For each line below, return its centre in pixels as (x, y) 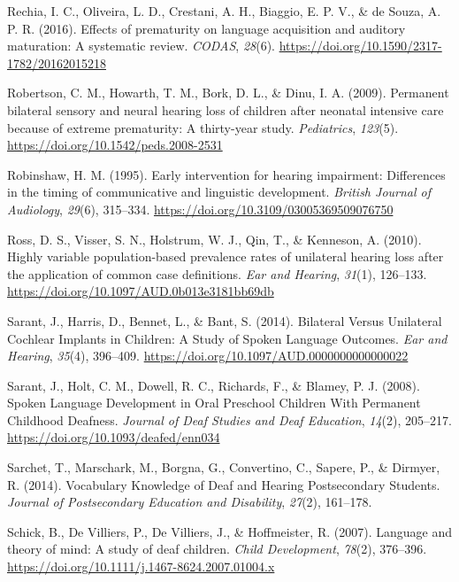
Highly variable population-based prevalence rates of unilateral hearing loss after (226, 256)
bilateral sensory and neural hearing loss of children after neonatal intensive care (226, 109)
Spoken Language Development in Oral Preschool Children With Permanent (214, 403)
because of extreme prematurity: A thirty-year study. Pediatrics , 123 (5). (203, 127)
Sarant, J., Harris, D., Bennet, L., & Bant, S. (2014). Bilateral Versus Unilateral (225, 320)
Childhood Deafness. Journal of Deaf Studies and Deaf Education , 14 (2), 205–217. (229, 419)
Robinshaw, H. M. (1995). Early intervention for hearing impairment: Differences (226, 174)
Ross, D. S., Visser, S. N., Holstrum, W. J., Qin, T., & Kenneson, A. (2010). (214, 239)
